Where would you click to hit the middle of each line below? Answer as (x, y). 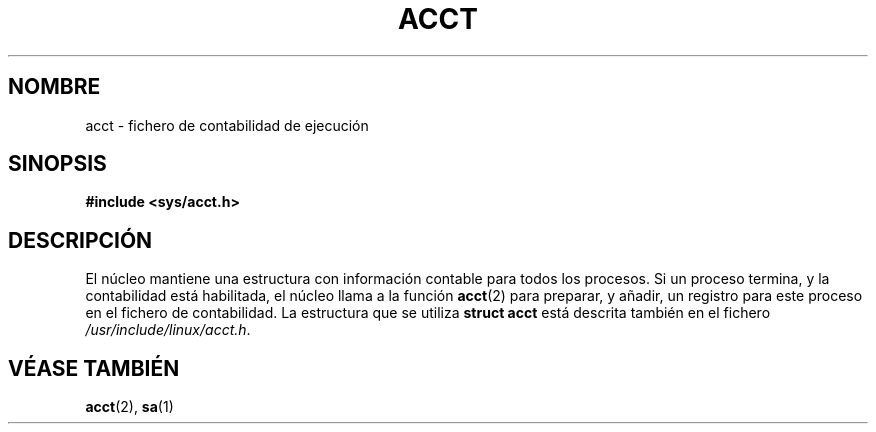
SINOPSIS (57, 164)
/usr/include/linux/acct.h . (168, 330)
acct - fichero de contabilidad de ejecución (227, 125)
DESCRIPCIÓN (80, 240)
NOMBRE (54, 87)
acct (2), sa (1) (129, 407)
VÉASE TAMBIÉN (94, 368)
